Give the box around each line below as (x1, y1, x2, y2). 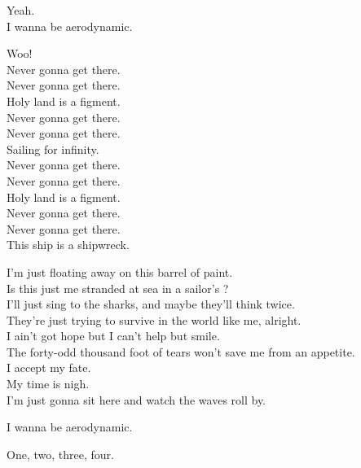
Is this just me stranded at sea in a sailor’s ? (7, 279, 229, 296)
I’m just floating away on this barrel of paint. (7, 263, 233, 280)
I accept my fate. (7, 359, 91, 376)
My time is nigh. (7, 375, 90, 392)
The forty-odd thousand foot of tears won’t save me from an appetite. (7, 343, 355, 360)
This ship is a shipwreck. (7, 236, 130, 253)
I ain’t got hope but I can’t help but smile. (7, 327, 220, 344)
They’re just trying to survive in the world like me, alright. (7, 311, 302, 328)
